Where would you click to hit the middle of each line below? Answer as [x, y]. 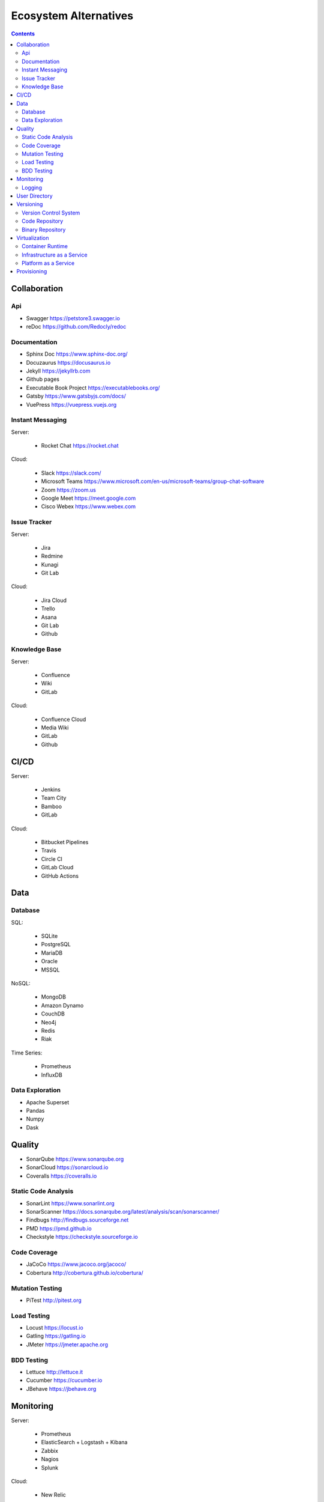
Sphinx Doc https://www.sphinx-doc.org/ [77, 354]
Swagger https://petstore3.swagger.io [73, 318]
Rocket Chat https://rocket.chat [80, 446]
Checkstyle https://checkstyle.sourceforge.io [82, 1237]
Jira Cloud [54, 600]
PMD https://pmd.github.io [59, 1228]
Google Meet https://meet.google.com [88, 498]
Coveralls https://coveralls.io [61, 1176]
